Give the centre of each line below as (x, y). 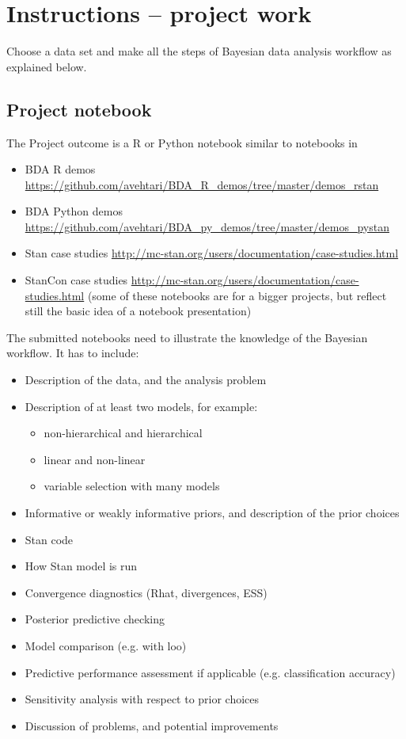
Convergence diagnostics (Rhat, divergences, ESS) (146, 592)
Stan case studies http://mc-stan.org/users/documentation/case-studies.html (212, 253)
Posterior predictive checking (95, 619)
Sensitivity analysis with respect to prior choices (142, 699)
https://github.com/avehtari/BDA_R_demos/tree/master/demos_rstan (202, 184)
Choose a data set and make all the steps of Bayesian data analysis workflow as (199, 51)
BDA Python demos (74, 211)
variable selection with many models (132, 486)
